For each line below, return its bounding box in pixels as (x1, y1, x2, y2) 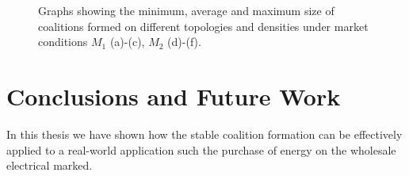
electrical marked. (6, 157, 93, 174)
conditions (38, 33, 88, 50)
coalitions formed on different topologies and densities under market (38, 17, 369, 34)
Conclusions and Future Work (6, 79, 341, 112)
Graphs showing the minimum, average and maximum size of (38, 2, 334, 18)
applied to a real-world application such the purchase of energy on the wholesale (6, 141, 396, 158)
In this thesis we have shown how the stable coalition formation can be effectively (6, 125, 403, 142)
